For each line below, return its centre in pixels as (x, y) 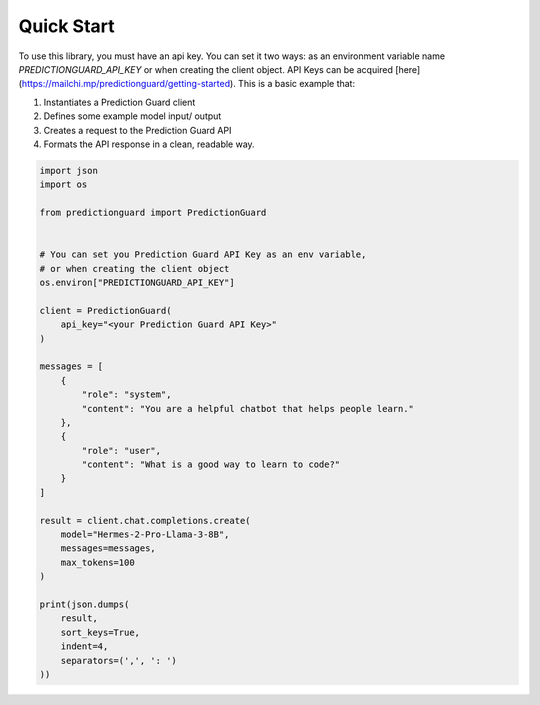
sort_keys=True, (100, 632)
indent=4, (84, 646)
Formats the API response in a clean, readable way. (149, 144)
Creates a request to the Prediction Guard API (137, 130)
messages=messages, (108, 548)
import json (69, 170)
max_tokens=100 (97, 562)
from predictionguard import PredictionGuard (153, 213)
